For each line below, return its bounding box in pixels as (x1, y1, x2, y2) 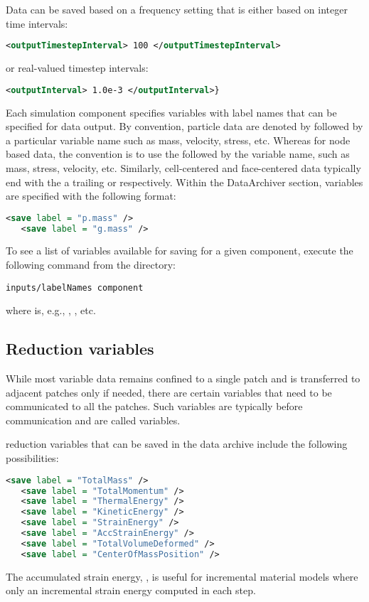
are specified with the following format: (6, 188, 176, 203)
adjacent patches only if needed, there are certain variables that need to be (6, 385, 332, 399)
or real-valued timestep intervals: (6, 60, 149, 75)
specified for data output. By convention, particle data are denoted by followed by (6, 119, 363, 134)
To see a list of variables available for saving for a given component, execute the (6, 243, 353, 258)
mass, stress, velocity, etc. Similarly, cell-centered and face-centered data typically (6, 160, 361, 175)
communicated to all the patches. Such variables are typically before (6, 399, 303, 414)
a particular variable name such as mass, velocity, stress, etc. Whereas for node (6, 132, 351, 147)
